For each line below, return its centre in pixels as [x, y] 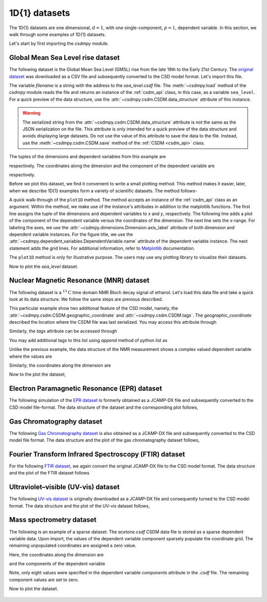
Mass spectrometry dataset [53, 520]
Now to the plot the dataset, [38, 374]
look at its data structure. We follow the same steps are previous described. [86, 299]
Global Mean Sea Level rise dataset [65, 58]
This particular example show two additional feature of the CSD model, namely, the [93, 308]
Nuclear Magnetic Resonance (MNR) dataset [79, 280]
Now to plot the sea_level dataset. [44, 266]
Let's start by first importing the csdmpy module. [59, 43]
